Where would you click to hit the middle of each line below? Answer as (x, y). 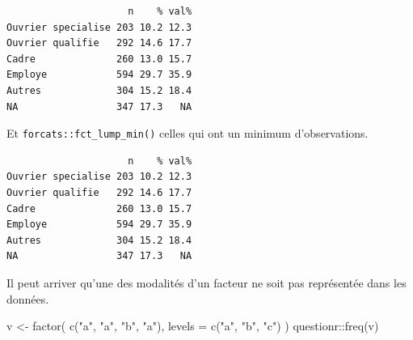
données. (28, 298)
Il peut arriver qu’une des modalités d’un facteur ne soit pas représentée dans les (206, 282)
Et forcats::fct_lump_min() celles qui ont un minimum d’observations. (188, 133)
